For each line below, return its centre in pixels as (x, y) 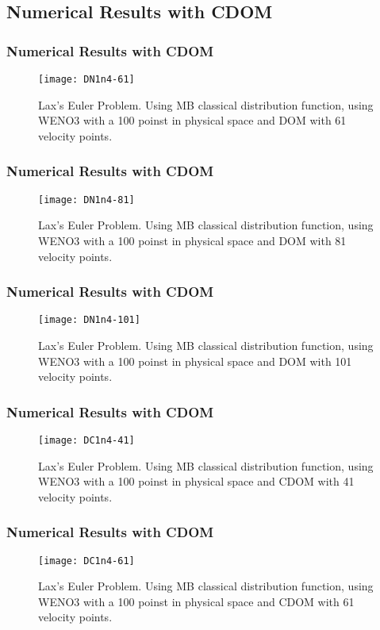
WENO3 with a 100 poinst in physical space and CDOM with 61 (196, 601)
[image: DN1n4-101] (89, 320)
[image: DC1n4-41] (86, 440)
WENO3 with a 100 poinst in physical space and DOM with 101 (195, 361)
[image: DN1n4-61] (86, 79)
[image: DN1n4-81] (86, 200)
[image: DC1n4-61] (86, 561)
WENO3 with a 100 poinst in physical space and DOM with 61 (192, 120)
